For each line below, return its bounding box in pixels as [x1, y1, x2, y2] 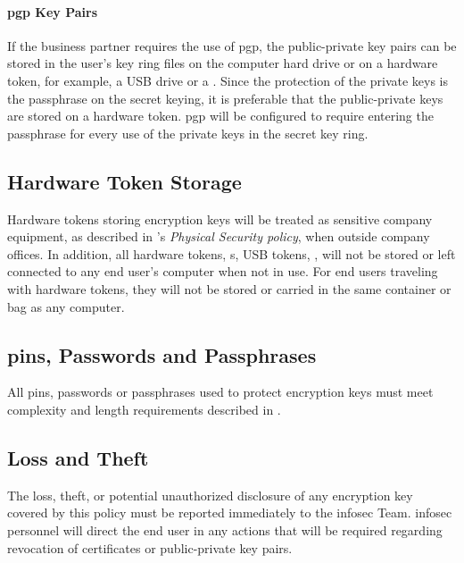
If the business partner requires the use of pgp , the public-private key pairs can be [7, 36, 457, 55]
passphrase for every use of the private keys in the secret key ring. [7, 123, 369, 142]
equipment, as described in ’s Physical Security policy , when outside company [7, 227, 430, 246]
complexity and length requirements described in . [7, 399, 281, 418]
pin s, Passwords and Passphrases [7, 340, 317, 368]
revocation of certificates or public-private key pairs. [7, 538, 293, 557]
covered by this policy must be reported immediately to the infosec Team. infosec [7, 503, 452, 522]
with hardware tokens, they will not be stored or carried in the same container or [7, 279, 452, 298]
